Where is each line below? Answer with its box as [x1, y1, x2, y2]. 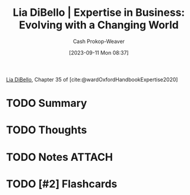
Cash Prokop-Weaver [72, 38, 125, 45]
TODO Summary [6, 97, 87, 110]
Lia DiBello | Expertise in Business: [12, 6, 185, 19]
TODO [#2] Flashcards [6, 177, 118, 190]
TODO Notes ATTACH [6, 150, 113, 164]
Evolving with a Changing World [19, 18, 179, 32]
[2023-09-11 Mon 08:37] [69, 49, 129, 56]
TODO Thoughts [6, 123, 87, 137]
